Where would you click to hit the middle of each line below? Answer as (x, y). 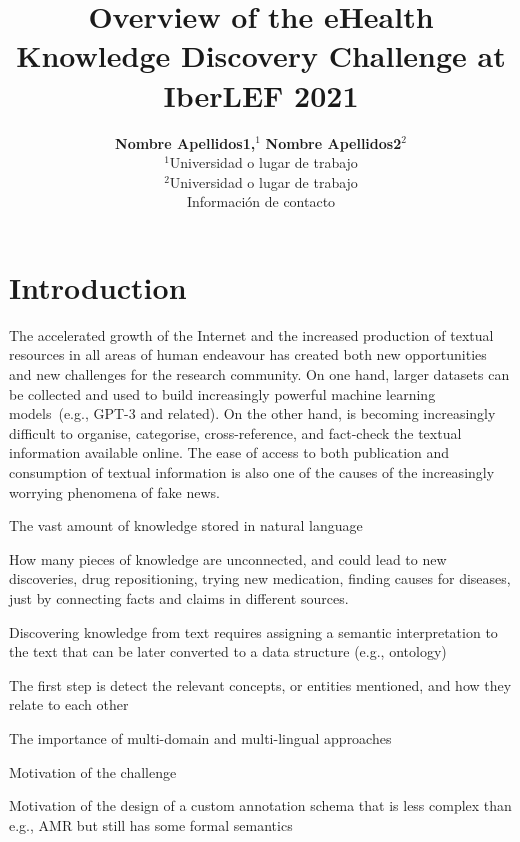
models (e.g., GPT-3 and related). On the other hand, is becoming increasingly (252, 413)
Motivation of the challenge (93, 771)
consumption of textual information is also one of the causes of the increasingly (252, 471)
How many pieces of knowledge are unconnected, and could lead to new (228, 558)
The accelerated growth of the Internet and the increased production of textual (251, 334)
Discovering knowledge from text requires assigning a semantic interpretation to (253, 631)
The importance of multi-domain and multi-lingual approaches (200, 737)
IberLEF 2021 (261, 94)
